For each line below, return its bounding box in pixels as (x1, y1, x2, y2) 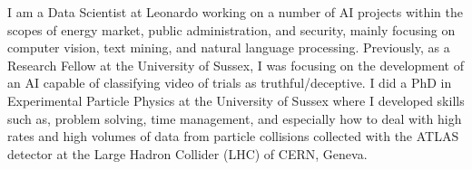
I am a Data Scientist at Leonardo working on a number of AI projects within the (7, 3, 463, 21)
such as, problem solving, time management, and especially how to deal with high (7, 109, 462, 127)
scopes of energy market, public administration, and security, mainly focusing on (7, 20, 456, 39)
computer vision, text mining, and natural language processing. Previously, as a (7, 38, 450, 57)
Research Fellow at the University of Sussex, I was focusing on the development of (7, 55, 464, 74)
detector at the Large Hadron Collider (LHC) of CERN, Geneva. (7, 144, 368, 163)
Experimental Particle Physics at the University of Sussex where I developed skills (7, 90, 465, 109)
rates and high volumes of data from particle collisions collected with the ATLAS (7, 127, 459, 146)
